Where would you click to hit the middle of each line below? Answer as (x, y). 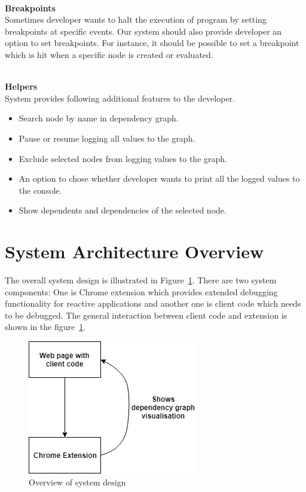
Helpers (21, 86)
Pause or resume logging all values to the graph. (107, 138)
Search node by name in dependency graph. (99, 118)
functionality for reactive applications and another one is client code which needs (153, 303)
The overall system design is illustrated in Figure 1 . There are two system (141, 280)
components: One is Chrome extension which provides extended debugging (141, 291)
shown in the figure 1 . (45, 327)
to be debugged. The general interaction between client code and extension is (146, 315)
